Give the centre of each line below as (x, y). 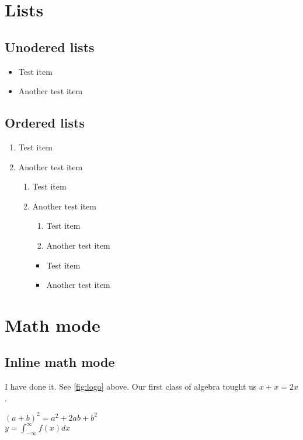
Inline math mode (60, 362)
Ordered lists (45, 123)
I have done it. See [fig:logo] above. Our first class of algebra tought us (131, 386)
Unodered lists (50, 47)
